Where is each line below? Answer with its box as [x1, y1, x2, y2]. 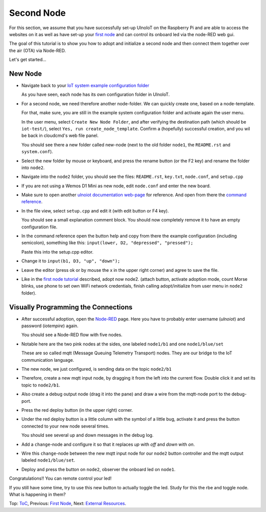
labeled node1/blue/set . [21, 457, 76, 463]
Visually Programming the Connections [9, 303, 133, 311]
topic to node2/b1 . [21, 382, 60, 388]
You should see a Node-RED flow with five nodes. [21, 332, 123, 338]
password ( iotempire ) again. [21, 323, 79, 329]
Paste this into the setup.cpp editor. [21, 249, 94, 255]
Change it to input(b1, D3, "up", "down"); [21, 258, 121, 264]
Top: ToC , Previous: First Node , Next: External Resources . [9, 501, 127, 507]
